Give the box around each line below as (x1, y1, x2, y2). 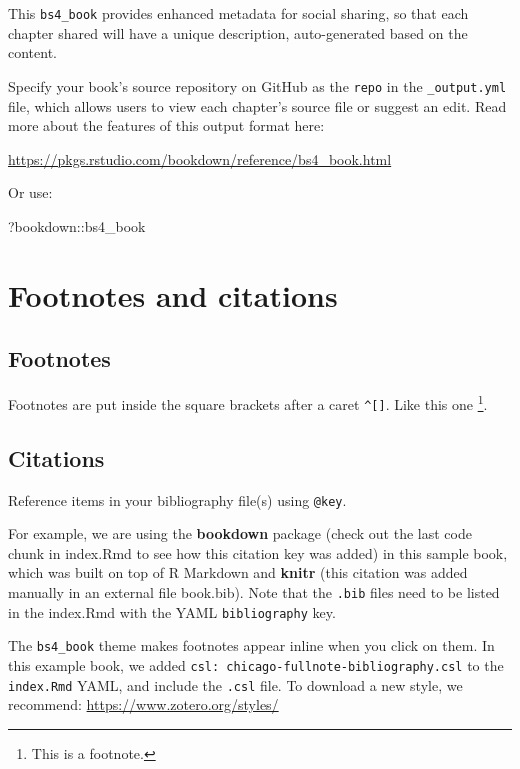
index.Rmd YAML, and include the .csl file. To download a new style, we (8, 674, 463, 695)
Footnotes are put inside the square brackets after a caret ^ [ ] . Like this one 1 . (8, 391, 488, 414)
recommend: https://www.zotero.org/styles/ (8, 694, 279, 715)
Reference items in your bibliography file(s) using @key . (8, 489, 347, 510)
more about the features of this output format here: (8, 115, 325, 136)
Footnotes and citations (8, 274, 338, 315)
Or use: (8, 182, 53, 203)
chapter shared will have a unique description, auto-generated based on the (8, 22, 468, 43)
